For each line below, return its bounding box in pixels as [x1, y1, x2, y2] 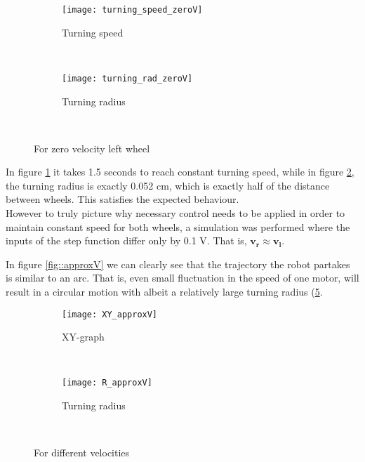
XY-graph [62, 329, 105, 344]
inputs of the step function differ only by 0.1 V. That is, [6, 233, 247, 248]
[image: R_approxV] [62, 378, 152, 388]
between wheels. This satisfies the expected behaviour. [6, 192, 239, 206]
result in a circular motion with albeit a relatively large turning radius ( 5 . [6, 284, 323, 299]
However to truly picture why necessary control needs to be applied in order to [6, 206, 345, 220]
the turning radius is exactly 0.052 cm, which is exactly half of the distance [6, 178, 330, 192]
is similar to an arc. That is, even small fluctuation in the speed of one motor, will [6, 270, 359, 285]
